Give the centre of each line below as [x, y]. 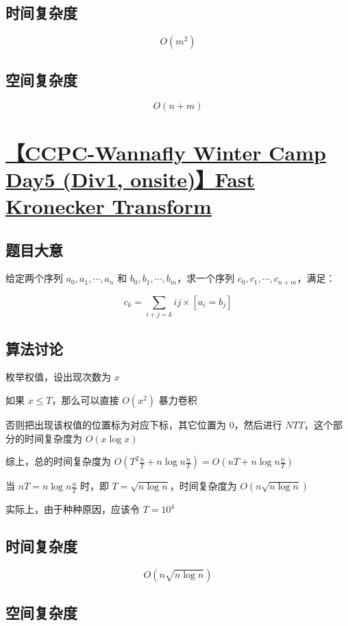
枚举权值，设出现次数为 [58, 377]
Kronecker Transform [109, 205]
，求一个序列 [206, 278]
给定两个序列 [34, 278]
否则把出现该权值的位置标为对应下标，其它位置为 [116, 424]
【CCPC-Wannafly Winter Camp [166, 152]
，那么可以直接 [85, 399]
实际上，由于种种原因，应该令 [73, 509]
